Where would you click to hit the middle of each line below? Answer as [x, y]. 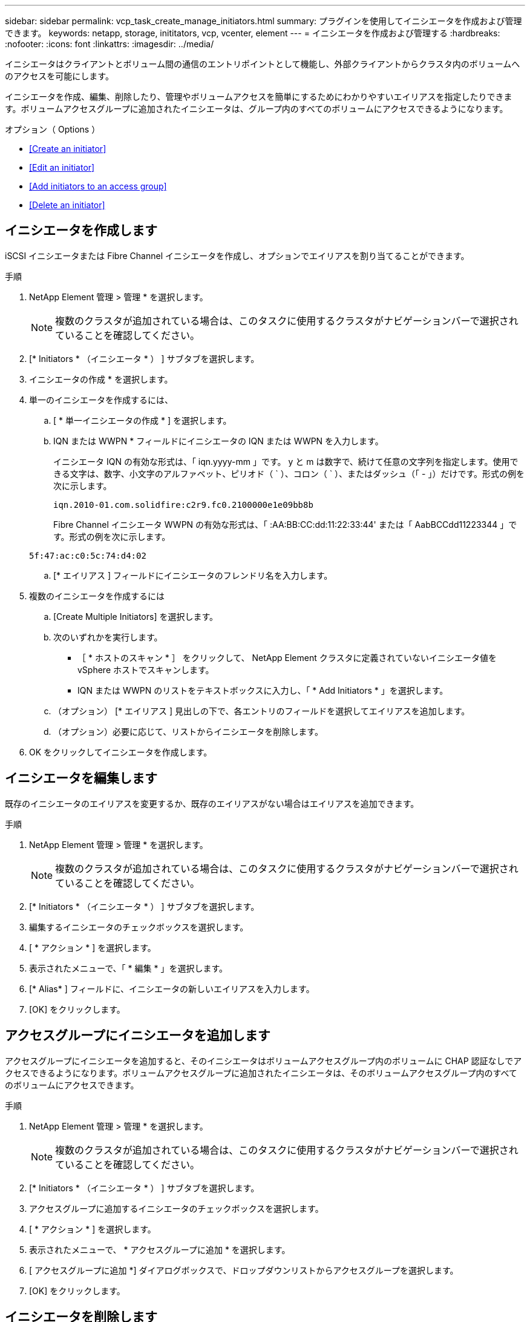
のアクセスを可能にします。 [59, 76]
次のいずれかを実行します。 [108, 637]
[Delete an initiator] [67, 205]
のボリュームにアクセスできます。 [72, 1085]
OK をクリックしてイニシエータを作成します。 [121, 752]
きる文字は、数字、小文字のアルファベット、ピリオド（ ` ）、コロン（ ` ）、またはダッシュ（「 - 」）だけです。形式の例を [289, 473]
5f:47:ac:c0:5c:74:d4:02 [88, 555]
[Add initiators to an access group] [98, 186]
